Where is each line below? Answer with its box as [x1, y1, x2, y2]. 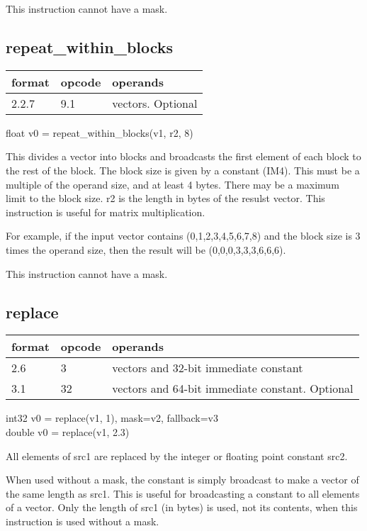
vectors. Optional [112, 94, 198, 111]
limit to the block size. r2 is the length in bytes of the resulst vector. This [6, 191, 325, 206]
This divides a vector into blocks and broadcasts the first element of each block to [6, 149, 361, 164]
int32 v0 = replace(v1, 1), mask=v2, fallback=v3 [6, 410, 218, 425]
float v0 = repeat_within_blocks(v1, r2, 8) [6, 125, 193, 140]
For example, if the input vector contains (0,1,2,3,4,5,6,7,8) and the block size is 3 [6, 228, 361, 243]
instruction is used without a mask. [6, 513, 159, 528]
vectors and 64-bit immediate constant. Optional [112, 380, 354, 397]
